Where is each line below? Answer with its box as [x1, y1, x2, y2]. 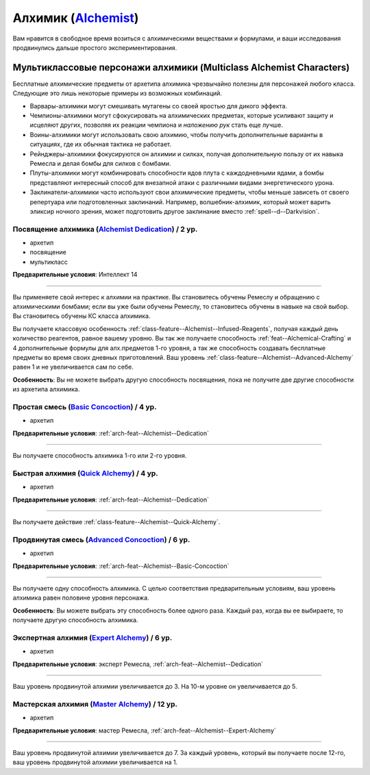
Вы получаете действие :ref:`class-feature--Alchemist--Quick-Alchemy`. [12, 517, 221, 526]
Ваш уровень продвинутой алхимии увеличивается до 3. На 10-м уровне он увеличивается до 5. [12, 682, 297, 690]
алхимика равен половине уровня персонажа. [12, 593, 150, 602]
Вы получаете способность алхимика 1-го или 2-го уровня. [12, 452, 187, 460]
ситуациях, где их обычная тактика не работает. [29, 140, 172, 149]
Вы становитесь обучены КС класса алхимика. [12, 312, 151, 320]
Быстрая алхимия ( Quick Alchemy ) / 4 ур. [12, 468, 159, 478]
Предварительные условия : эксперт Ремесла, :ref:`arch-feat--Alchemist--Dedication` [12, 660, 264, 668]
